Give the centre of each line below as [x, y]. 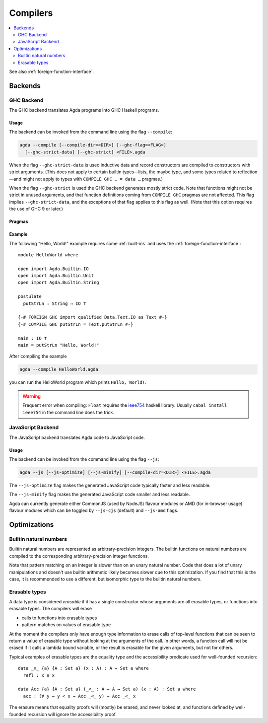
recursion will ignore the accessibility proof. [72, 714]
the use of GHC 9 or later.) [36, 209]
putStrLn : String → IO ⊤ [55, 303]
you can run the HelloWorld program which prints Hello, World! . [78, 382]
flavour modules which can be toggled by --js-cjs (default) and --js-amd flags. [94, 510]
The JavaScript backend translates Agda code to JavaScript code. [77, 437]
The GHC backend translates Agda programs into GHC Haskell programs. [84, 110]
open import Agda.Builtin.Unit [56, 276]
